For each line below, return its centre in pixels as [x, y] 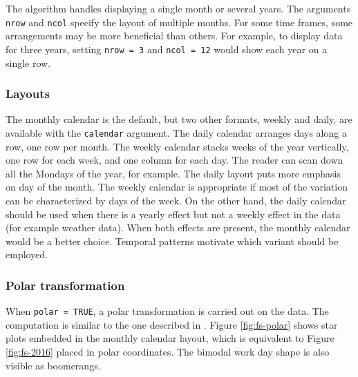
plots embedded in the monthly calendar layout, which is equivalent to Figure [170, 338]
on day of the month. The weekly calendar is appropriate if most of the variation [177, 187]
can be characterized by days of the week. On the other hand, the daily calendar [176, 200]
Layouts [28, 94]
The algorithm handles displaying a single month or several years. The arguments [178, 8]
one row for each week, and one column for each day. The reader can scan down [175, 160]
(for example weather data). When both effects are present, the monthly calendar [178, 228]
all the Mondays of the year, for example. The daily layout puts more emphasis [173, 173]
